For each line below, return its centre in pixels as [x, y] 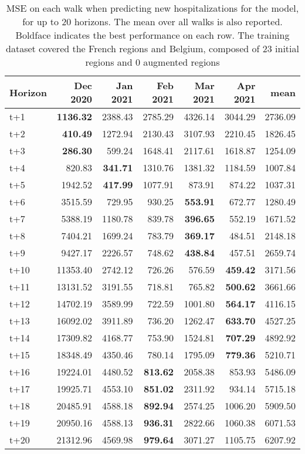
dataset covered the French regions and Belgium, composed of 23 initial [152, 48]
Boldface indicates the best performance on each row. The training [152, 35]
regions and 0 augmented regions [152, 62]
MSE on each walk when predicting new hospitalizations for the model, [152, 8]
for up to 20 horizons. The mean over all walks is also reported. [152, 21]
